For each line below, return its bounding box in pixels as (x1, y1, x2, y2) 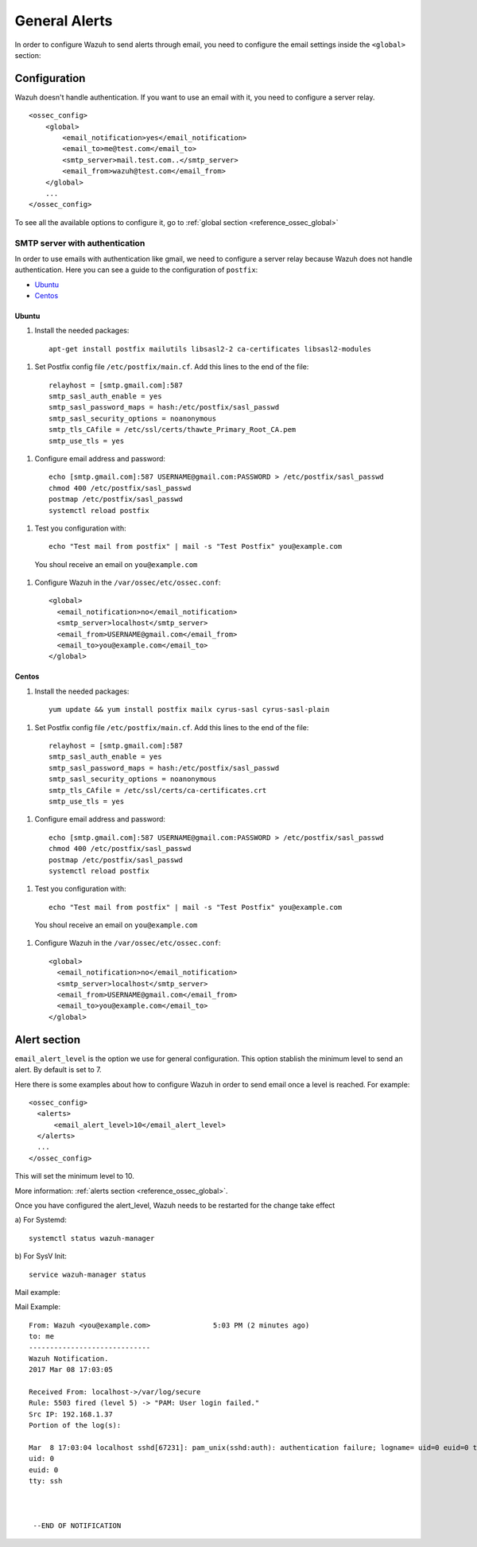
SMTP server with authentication (14, 237, 145, 248)
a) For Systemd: (14, 1215, 67, 1225)
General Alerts (14, 12, 113, 29)
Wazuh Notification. (29, 1354, 109, 1363)
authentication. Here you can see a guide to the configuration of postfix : (14, 265, 258, 274)
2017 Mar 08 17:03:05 (29, 1365, 113, 1374)
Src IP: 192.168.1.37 (29, 1409, 113, 1419)
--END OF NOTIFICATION (33, 1521, 122, 1530)
